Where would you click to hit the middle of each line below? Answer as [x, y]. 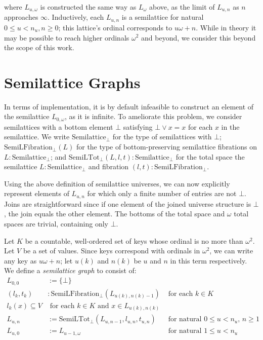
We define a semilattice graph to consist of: [70, 270]
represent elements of [37, 193]
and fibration [108, 166]
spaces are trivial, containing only [56, 224]
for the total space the [210, 156]
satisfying [138, 126]
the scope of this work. [39, 47]
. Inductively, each [76, 17]
